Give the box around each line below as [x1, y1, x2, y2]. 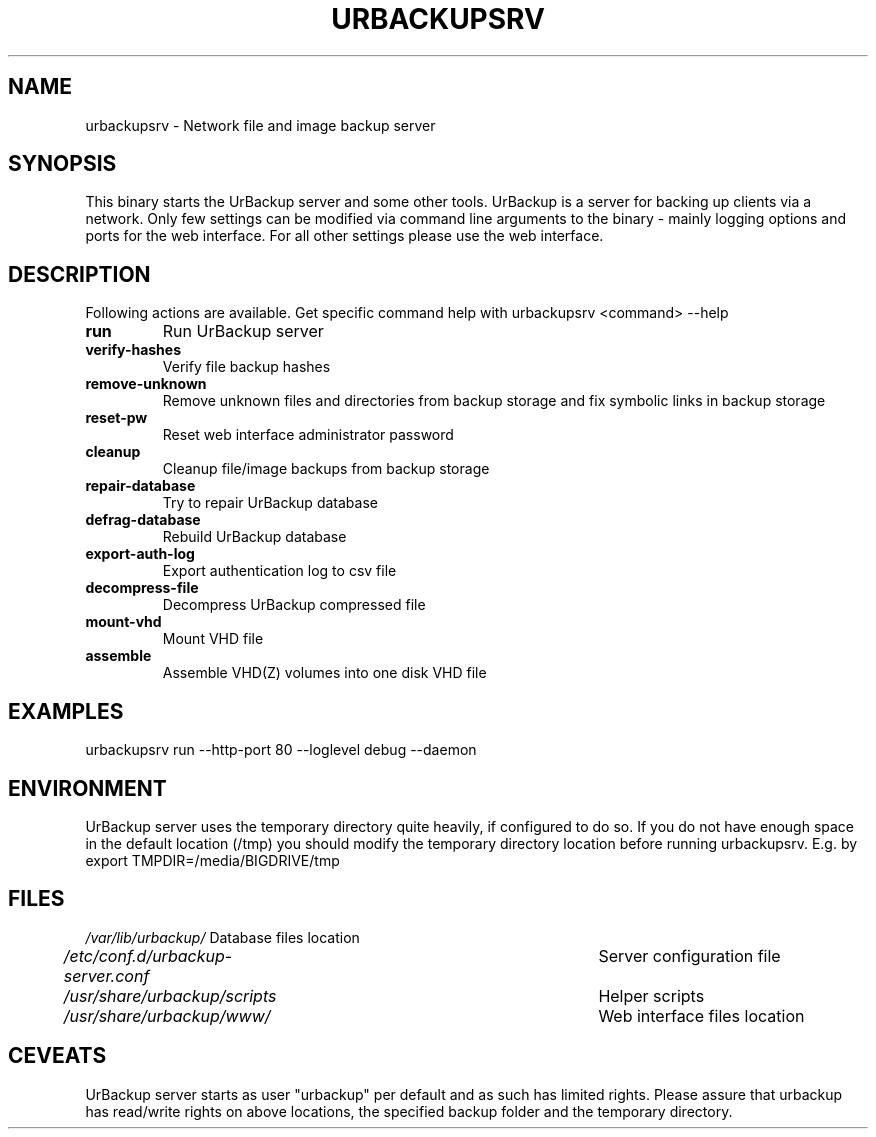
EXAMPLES [8, 698, 124, 724]
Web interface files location [598, 1005, 805, 1026]
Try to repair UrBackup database [162, 494, 378, 512]
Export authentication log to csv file [162, 562, 397, 580]
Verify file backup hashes [162, 358, 331, 376]
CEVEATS [8, 1043, 107, 1069]
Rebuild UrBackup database [162, 528, 347, 546]
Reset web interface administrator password [162, 426, 454, 444]
